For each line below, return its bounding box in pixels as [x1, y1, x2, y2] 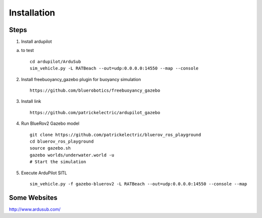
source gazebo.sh [30, 146, 71, 151]
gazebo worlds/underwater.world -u [30, 152, 115, 158]
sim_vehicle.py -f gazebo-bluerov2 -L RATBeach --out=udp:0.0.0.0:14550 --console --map [30, 181, 247, 186]
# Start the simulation [30, 159, 86, 165]
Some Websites [9, 193, 58, 201]
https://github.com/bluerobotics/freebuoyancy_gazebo [30, 88, 160, 93]
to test [21, 48, 34, 53]
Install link [21, 99, 41, 104]
